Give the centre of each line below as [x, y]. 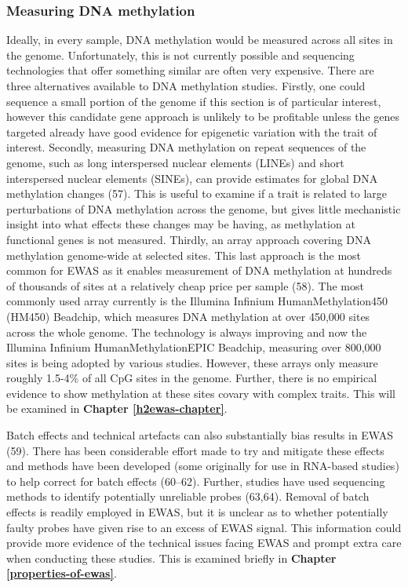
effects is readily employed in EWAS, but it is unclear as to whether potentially [197, 512]
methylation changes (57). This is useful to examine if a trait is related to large [197, 193]
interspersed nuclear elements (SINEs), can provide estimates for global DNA [192, 178]
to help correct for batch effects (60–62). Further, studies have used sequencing [196, 481]
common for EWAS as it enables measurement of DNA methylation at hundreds [199, 270]
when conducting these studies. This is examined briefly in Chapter [171, 558]
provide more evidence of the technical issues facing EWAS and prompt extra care [204, 543]
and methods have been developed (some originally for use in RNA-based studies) [203, 466]
